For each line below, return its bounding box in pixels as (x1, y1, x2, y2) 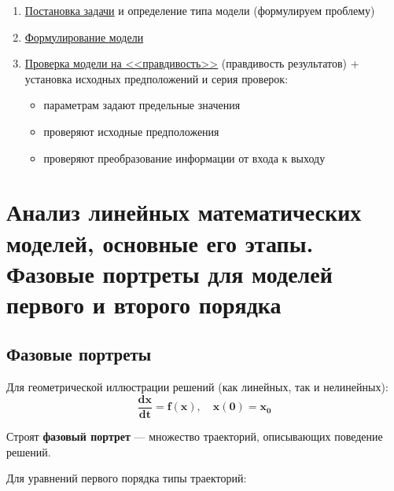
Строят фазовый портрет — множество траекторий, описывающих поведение (6, 427, 383, 444)
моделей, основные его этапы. (6, 226, 314, 258)
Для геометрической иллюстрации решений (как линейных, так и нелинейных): (6, 379, 388, 395)
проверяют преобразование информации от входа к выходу (43, 149, 326, 166)
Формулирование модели (24, 28, 144, 45)
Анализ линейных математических (6, 196, 362, 228)
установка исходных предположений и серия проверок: (24, 70, 289, 86)
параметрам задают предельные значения (43, 97, 241, 113)
